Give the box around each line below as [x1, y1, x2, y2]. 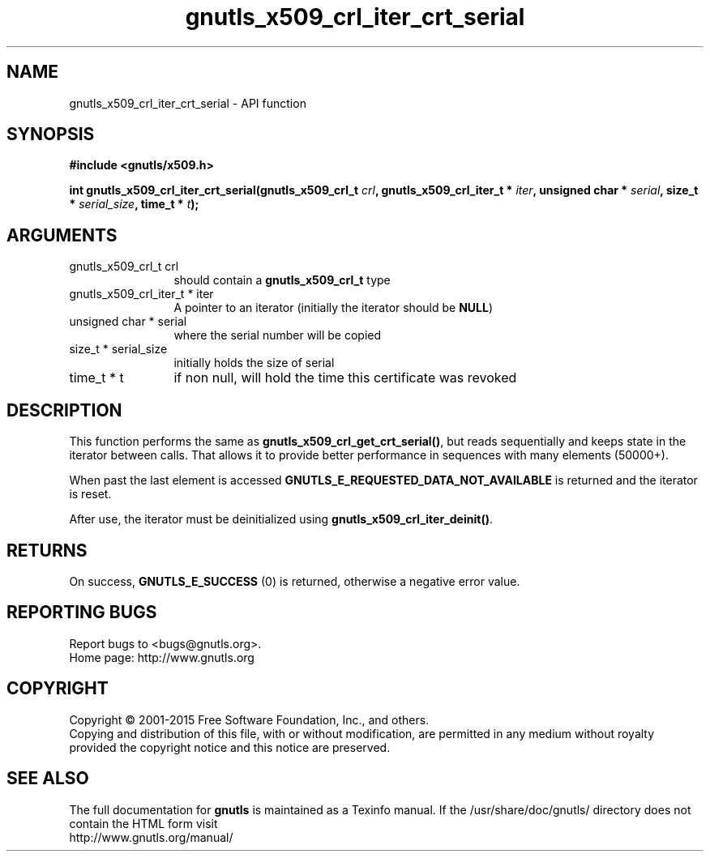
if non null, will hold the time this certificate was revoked [173, 369, 517, 386]
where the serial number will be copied [173, 328, 382, 343]
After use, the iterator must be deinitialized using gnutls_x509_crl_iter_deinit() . [69, 512, 493, 527]
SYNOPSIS [6, 124, 95, 145]
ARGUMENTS [6, 224, 118, 245]
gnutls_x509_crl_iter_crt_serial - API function [69, 96, 306, 110]
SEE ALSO [6, 768, 89, 789]
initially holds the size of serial [173, 356, 335, 370]
